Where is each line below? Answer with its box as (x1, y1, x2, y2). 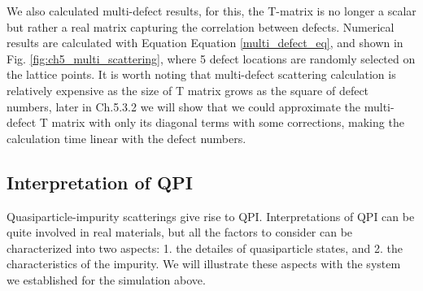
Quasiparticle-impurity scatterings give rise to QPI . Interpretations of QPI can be (7, 207, 415, 224)
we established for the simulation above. (7, 271, 206, 288)
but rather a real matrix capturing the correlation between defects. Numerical (7, 18, 395, 35)
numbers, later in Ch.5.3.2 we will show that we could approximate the (7, 98, 361, 115)
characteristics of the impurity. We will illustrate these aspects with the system (7, 255, 401, 272)
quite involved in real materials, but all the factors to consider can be (7, 224, 353, 241)
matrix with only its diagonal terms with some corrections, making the (51, 114, 404, 131)
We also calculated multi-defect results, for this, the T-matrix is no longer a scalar (7, 2, 416, 19)
